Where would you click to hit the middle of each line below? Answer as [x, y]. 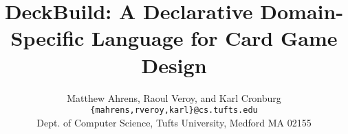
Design [174, 65]
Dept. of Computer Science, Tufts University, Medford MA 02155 [174, 122]
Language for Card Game [215, 38]
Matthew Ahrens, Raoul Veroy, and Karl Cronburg [174, 97]
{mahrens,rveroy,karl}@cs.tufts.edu [174, 110]
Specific [47, 38]
